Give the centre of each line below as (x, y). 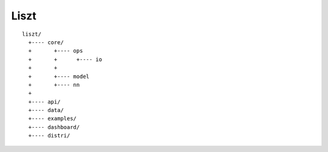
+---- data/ (46, 110)
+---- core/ (46, 42)
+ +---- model (59, 76)
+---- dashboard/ (54, 127)
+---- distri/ (49, 136)
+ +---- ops (56, 51)
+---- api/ (44, 102)
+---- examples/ (53, 119)
